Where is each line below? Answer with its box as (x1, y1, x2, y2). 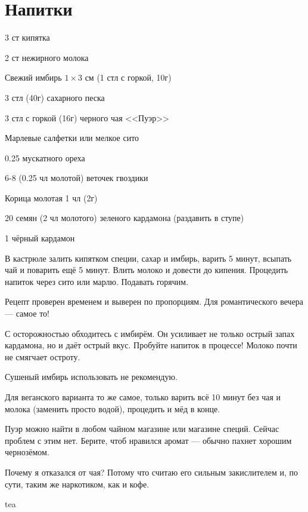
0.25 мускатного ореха (5, 151, 85, 164)
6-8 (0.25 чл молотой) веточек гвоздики (5, 171, 148, 184)
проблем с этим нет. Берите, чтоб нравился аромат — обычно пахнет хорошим (5, 434, 292, 446)
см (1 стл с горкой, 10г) (85, 71, 172, 84)
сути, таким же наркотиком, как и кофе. (5, 477, 150, 490)
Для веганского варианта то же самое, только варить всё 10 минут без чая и (5, 391, 281, 403)
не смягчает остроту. (5, 350, 80, 363)
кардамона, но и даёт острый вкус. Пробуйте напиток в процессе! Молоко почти (5, 339, 297, 351)
